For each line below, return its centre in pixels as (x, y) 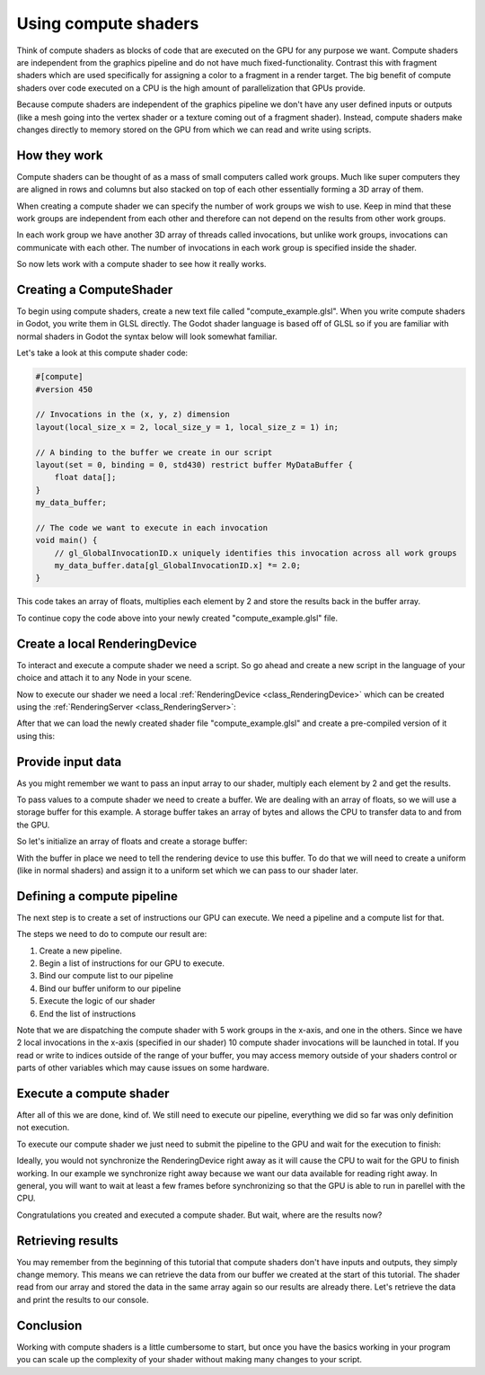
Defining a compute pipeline (97, 896)
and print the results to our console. (83, 1299)
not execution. (43, 1128)
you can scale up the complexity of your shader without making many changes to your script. (190, 1360)
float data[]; (85, 478)
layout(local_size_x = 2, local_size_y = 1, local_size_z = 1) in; (187, 427)
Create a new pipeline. (81, 951)
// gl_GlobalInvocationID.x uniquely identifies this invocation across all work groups (256, 553)
